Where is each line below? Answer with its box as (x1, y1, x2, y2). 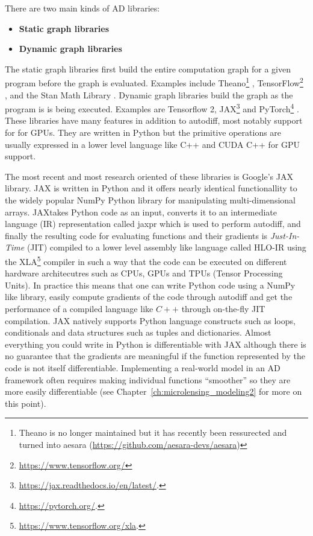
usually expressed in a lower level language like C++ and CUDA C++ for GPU (5, 138, 300, 150)
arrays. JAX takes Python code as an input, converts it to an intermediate (5, 205, 277, 218)
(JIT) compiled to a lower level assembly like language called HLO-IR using (26, 241, 306, 254)
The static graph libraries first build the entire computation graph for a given (5, 62, 291, 75)
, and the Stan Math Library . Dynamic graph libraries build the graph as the (5, 88, 293, 101)
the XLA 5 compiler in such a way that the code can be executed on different (5, 254, 287, 267)
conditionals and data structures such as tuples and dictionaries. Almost (5, 326, 271, 339)
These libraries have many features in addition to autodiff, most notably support (5, 114, 303, 127)
